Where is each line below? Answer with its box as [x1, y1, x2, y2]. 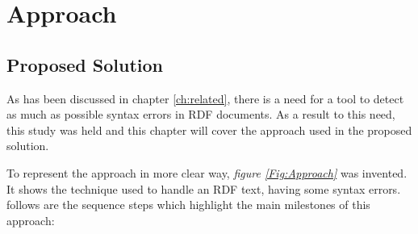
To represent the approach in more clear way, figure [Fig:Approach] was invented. [6, 164, 408, 181]
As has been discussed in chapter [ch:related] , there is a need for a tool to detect [6, 90, 404, 107]
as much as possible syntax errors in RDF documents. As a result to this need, [6, 106, 395, 123]
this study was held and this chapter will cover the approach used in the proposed [6, 121, 412, 138]
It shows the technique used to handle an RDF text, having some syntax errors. [6, 180, 401, 197]
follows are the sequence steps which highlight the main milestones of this [6, 196, 370, 213]
